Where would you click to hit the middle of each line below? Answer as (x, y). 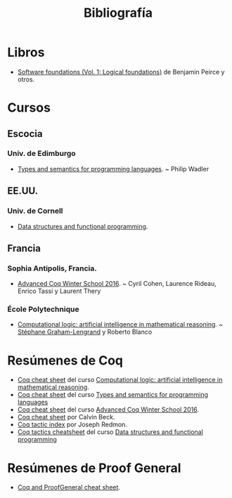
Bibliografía (118, 13)
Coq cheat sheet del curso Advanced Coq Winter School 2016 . (108, 409)
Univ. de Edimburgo (41, 154)
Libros (26, 52)
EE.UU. (23, 191)
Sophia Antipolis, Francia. (52, 268)
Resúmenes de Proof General (94, 468)
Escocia (25, 134)
